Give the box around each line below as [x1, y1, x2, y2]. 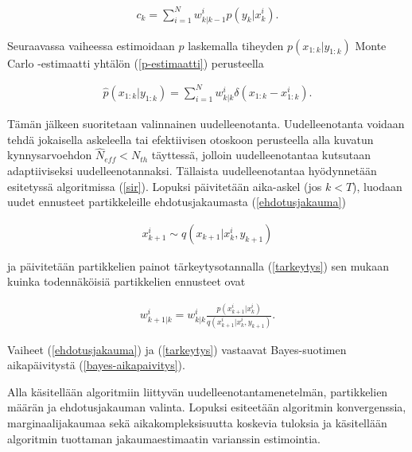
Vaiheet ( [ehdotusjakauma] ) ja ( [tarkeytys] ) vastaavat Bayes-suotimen [7, 341, 347, 357]
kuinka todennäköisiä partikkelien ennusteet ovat [7, 273, 246, 290]
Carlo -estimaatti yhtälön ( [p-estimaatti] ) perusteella [7, 54, 264, 71]
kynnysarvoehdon [7, 146, 92, 163]
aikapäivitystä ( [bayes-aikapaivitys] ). [7, 357, 185, 373]
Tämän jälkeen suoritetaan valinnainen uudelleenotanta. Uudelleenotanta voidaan [7, 115, 405, 131]
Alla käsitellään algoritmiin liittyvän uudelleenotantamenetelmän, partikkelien [7, 383, 388, 399]
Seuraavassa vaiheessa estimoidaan [7, 37, 175, 53]
